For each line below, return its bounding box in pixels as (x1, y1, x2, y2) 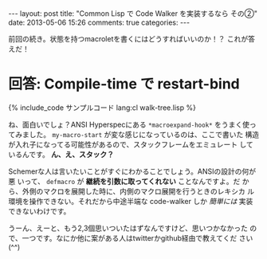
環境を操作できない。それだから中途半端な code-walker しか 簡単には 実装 (8, 196, 253, 206)
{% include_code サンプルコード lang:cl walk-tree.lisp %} (8, 103, 197, 112)
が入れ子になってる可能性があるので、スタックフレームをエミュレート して (8, 139, 253, 149)
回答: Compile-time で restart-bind (8, 75, 241, 93)
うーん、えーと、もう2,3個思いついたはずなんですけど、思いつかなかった (8, 223, 249, 233)
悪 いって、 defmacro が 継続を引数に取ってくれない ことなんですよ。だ (8, 176, 241, 186)
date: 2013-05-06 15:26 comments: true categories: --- (8, 18, 190, 27)
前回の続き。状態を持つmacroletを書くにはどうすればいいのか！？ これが (8, 34, 249, 43)
